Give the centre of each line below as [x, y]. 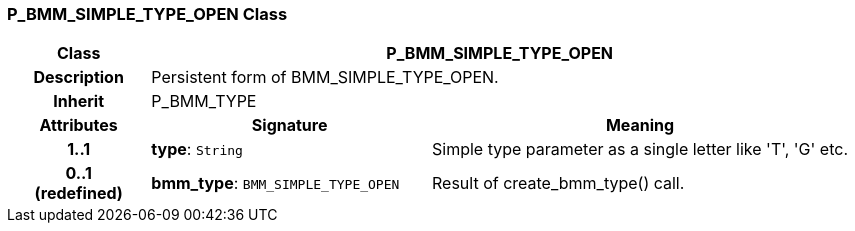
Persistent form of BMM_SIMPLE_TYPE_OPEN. [325, 77]
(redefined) [78, 193]
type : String [197, 149]
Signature [289, 125]
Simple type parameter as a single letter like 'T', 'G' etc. [639, 149]
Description [78, 77]
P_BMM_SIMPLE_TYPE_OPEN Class [147, 14]
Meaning [640, 125]
